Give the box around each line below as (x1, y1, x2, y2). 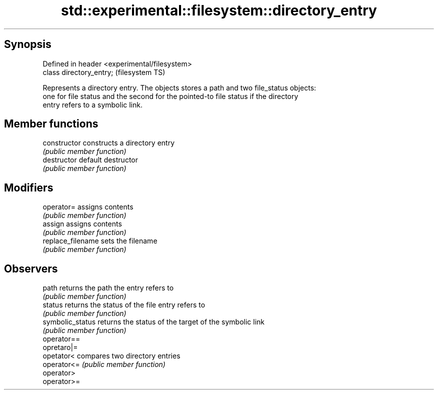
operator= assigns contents (42, 202, 133, 211)
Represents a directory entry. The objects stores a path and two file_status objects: (42, 83, 316, 92)
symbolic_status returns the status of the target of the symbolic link (42, 317, 265, 326)
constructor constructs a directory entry (42, 138, 175, 147)
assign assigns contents (42, 219, 122, 228)
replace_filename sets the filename (42, 236, 157, 245)
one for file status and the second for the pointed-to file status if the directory (42, 91, 298, 100)
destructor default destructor (42, 155, 138, 164)
